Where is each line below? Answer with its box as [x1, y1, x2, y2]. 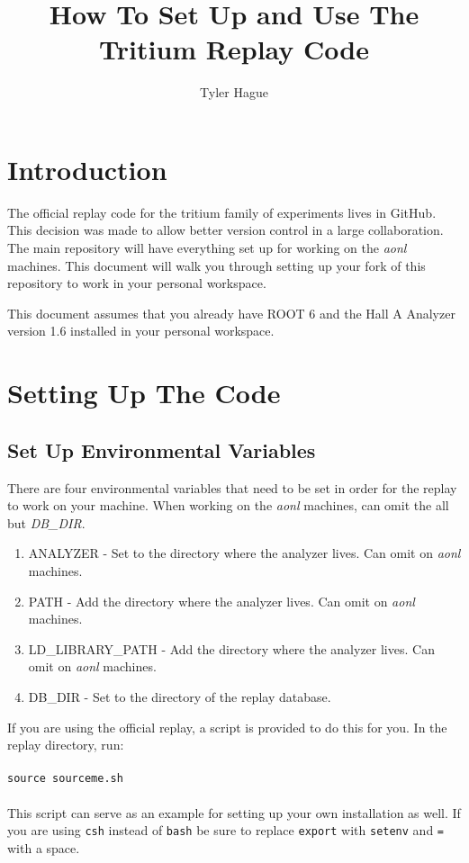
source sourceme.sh [7, 772, 123, 786]
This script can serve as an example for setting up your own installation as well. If [7, 803, 461, 822]
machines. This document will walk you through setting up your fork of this [7, 256, 426, 274]
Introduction [7, 150, 167, 187]
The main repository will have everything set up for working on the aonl [7, 238, 407, 257]
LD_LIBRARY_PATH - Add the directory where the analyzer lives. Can [28, 639, 435, 658]
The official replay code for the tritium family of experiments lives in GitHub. [7, 202, 437, 221]
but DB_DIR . [7, 513, 86, 532]
